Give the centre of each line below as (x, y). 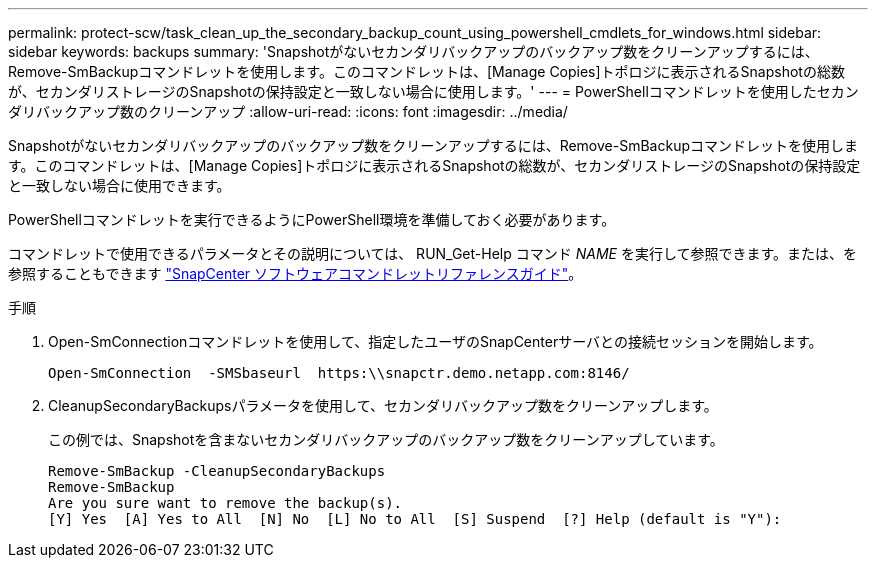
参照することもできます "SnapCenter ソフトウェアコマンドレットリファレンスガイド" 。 (295, 273)
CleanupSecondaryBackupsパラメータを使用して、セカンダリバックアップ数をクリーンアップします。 (383, 405)
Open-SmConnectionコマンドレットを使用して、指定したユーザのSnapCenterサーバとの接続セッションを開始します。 (435, 341)
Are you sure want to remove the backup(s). (225, 503)
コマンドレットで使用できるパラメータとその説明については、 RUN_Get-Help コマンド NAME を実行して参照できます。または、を (433, 253)
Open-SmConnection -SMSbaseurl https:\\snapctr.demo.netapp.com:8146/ (339, 373)
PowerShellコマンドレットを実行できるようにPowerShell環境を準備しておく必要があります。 (312, 219)
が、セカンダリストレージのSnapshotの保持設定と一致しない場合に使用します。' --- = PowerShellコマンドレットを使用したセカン (433, 91)
